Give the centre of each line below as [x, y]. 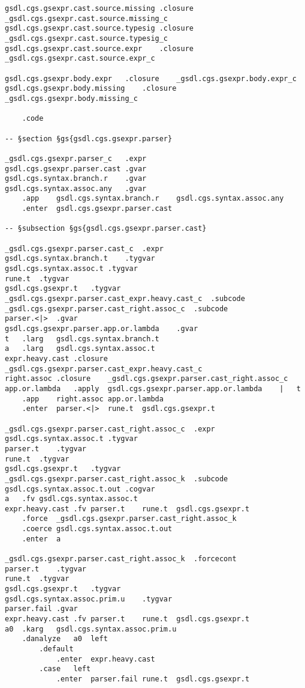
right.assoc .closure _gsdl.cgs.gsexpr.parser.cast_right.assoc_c [147, 379]
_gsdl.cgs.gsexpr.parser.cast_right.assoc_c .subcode [117, 309]
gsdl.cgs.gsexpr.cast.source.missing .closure [99, 8]
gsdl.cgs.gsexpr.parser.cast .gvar [76, 169]
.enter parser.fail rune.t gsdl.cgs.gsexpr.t [153, 679]
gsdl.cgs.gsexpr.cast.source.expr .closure [99, 48]
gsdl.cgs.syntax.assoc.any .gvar [76, 188]
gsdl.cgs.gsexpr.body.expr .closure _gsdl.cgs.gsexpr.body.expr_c [151, 78]
